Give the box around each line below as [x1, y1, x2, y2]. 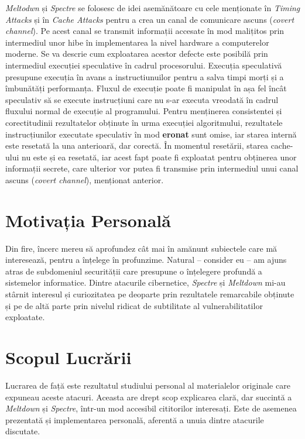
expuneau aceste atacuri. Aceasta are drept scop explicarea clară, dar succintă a [5, 390, 292, 403]
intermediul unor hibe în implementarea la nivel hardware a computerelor [5, 36, 269, 48]
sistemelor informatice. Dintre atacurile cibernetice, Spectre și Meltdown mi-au [5, 276, 286, 289]
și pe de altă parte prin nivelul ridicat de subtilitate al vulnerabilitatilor [5, 299, 263, 311]
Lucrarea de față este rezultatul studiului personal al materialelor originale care [5, 379, 290, 391]
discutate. [5, 425, 40, 437]
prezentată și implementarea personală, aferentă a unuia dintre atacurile [5, 413, 264, 426]
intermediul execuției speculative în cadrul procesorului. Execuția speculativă [5, 59, 282, 71]
